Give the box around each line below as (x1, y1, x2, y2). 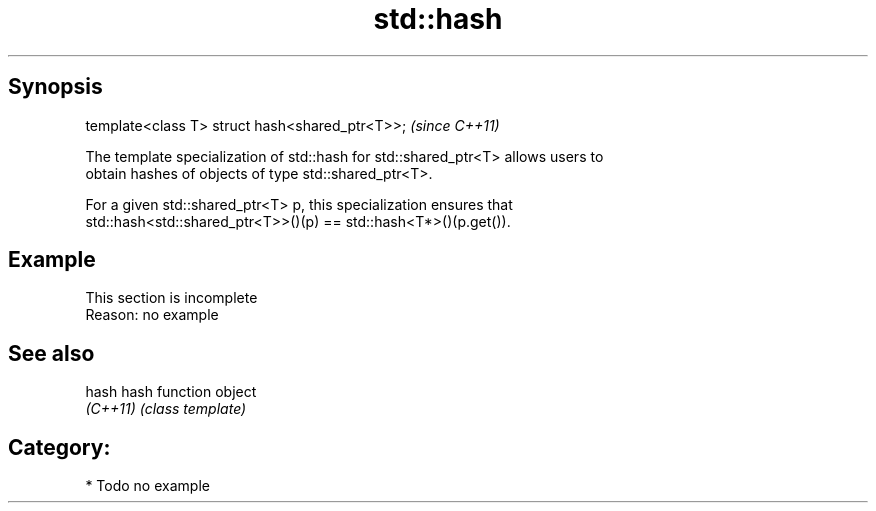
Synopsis (8, 74, 103, 100)
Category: (8, 434, 111, 460)
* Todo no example (85, 477, 210, 495)
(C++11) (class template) (85, 400, 247, 418)
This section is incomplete (85, 289, 258, 307)
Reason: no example (85, 306, 219, 324)
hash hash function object (85, 383, 257, 401)
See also (8, 340, 95, 366)
